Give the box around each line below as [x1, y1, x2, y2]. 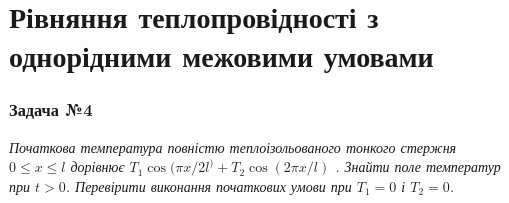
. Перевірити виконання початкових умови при [65, 175, 352, 196]
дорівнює [70, 156, 125, 177]
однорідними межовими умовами [9, 35, 434, 76]
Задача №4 [9, 97, 93, 122]
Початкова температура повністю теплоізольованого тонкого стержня [9, 136, 457, 157]
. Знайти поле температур [335, 156, 501, 177]
